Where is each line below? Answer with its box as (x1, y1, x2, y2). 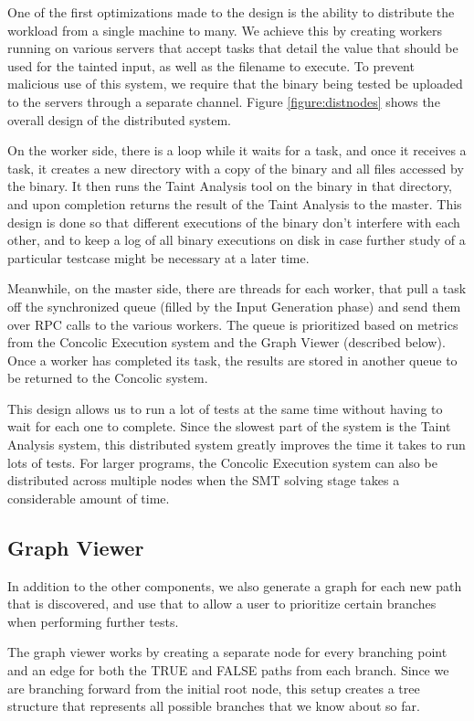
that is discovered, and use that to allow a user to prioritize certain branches (7, 594, 437, 613)
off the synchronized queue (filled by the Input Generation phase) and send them (7, 296, 461, 315)
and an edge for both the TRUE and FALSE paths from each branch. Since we (7, 661, 449, 680)
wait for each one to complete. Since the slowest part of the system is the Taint (7, 417, 451, 436)
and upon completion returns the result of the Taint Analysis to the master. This (7, 194, 462, 213)
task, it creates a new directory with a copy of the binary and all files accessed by (7, 158, 464, 177)
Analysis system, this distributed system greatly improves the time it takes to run (7, 435, 466, 454)
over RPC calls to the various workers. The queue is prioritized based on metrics (7, 314, 458, 334)
